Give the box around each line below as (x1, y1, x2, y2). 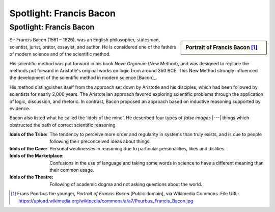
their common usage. (49, 167, 94, 173)
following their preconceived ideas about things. (49, 138, 151, 145)
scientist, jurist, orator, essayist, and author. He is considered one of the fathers (9, 44, 177, 50)
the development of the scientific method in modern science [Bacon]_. (9, 74, 157, 81)
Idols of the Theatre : (9, 174, 53, 180)
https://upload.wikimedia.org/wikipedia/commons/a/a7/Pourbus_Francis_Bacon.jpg (18, 198, 194, 204)
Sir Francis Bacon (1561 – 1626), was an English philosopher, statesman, (9, 37, 160, 43)
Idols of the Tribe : (9, 131, 48, 138)
